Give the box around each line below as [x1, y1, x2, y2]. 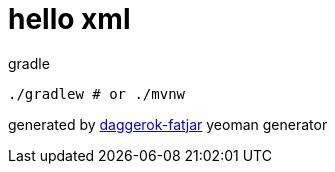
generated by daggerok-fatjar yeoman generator [8, 115, 328, 133]
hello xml [8, 2, 131, 36]
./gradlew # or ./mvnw [8, 85, 186, 102]
